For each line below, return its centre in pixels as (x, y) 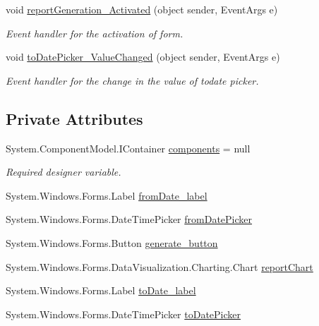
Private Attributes (74, 118)
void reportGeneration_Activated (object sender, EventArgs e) (142, 9)
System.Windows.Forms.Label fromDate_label (107, 195)
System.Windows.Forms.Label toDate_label (101, 290)
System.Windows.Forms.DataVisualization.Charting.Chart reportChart (159, 266)
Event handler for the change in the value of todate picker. (132, 80)
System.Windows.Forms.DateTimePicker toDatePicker (124, 314)
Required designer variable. (64, 172)
